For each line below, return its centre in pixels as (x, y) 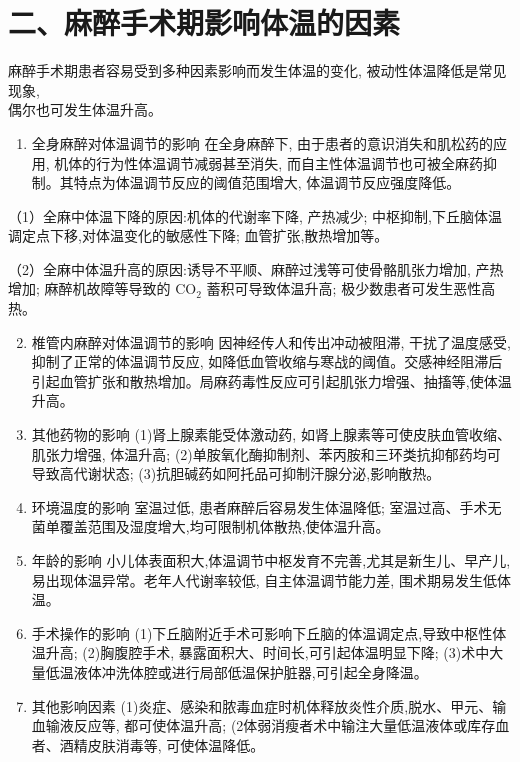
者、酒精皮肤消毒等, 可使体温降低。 (148, 744)
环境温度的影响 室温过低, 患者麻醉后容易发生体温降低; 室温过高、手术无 (266, 506)
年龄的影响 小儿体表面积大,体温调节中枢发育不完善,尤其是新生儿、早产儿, (271, 560)
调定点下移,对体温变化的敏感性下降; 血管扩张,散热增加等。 (198, 235)
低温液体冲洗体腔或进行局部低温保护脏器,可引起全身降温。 (236, 671)
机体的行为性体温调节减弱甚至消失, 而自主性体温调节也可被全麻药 (268, 162)
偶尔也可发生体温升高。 (85, 109)
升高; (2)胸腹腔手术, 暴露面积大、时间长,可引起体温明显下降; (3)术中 (267, 652)
